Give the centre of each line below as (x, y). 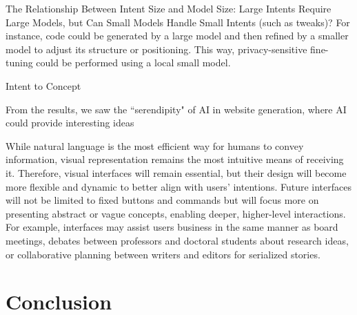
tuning (19, 63)
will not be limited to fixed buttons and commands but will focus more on (162, 200)
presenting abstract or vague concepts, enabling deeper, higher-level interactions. (176, 213)
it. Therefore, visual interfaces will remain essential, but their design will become (176, 172)
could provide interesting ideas (70, 123)
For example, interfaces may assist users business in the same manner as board (172, 227)
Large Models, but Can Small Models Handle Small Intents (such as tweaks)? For (178, 22)
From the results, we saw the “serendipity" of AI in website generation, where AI (176, 109)
